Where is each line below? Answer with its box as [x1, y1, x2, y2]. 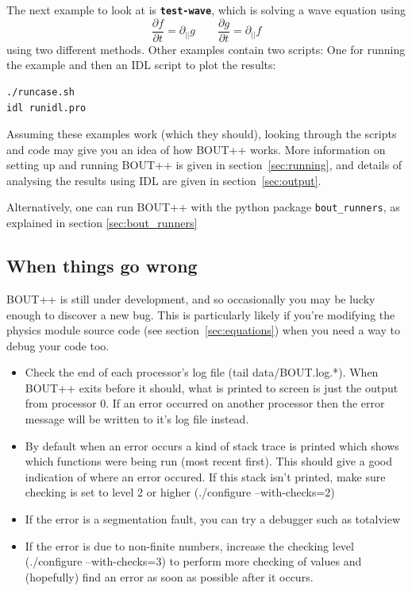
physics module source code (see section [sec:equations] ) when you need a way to [6, 322, 400, 338]
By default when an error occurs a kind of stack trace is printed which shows [25, 437, 399, 454]
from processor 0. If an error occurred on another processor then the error [25, 395, 385, 411]
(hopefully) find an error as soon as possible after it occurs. [25, 568, 314, 585]
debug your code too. [6, 337, 110, 353]
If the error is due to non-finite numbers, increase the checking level [25, 537, 354, 554]
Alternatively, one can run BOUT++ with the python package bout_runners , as [6, 199, 400, 215]
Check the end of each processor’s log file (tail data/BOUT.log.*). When [25, 364, 379, 380]
